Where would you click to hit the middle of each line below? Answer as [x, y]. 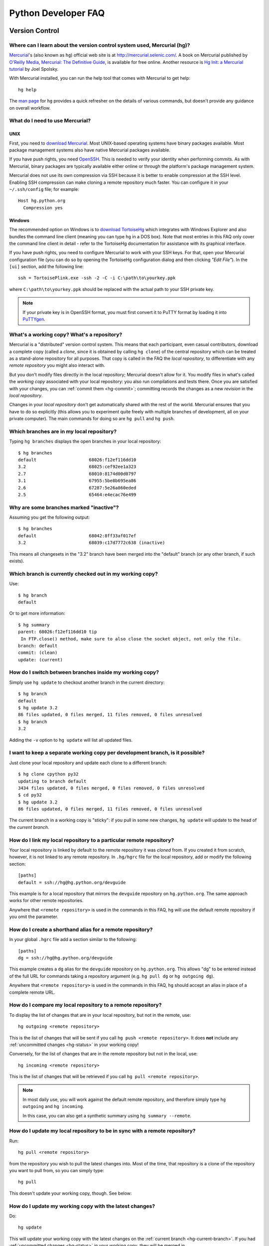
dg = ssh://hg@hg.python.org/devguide [66, 958]
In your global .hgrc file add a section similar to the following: [73, 939]
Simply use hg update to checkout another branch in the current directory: [87, 682]
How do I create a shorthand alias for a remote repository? [81, 930]
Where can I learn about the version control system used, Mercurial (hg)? [100, 45]
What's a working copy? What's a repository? [66, 334]
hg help [27, 89]
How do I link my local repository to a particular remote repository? [92, 840]
